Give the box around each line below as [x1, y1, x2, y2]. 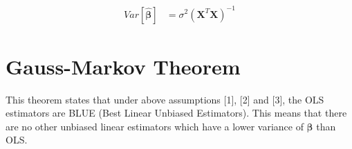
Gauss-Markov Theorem [6, 52, 241, 80]
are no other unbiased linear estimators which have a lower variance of [6, 119, 304, 133]
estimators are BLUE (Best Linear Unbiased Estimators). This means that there [6, 106, 347, 120]
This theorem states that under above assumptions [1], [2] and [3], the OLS [6, 92, 324, 106]
